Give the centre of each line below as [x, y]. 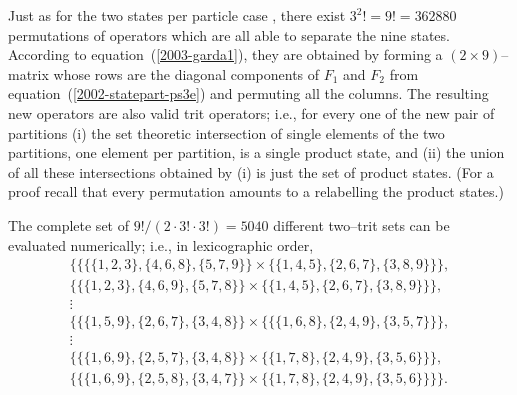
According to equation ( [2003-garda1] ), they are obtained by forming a [225, 54]
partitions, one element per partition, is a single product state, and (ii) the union [256, 152]
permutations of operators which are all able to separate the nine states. [229, 34]
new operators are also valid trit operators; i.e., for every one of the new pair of [251, 112]
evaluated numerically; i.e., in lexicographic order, [161, 244]
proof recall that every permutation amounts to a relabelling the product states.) [256, 191]
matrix [28, 73]
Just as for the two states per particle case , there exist [177, 15]
